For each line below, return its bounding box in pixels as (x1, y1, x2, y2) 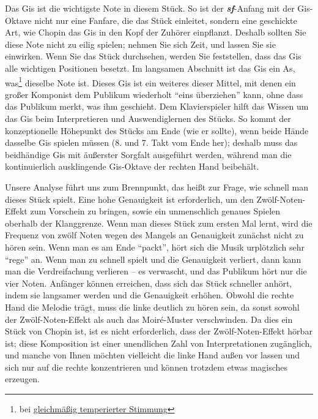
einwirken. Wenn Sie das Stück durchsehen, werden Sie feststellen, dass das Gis (5, 50, 301, 62)
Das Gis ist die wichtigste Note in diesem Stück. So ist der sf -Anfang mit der (5, 2, 295, 14)
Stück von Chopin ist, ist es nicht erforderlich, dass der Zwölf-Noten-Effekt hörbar (5, 325, 312, 338)
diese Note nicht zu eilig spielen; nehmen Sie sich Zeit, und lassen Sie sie (5, 37, 276, 50)
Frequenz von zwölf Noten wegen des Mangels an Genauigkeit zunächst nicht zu (5, 228, 304, 241)
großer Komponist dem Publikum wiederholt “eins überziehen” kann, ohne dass (5, 88, 303, 100)
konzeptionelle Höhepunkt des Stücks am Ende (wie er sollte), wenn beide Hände (5, 124, 309, 137)
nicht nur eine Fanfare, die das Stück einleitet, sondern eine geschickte (34, 13, 297, 26)
